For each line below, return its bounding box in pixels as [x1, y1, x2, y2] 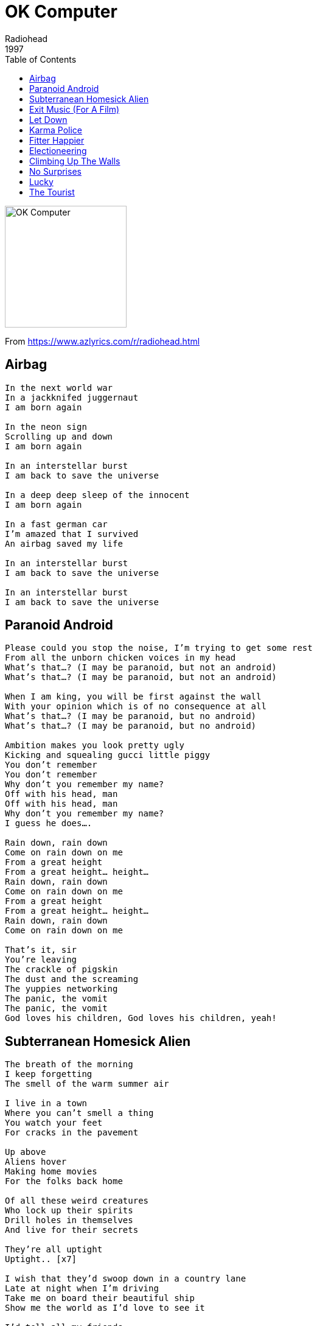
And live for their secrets [5, 1225, 139, 1235]
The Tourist [29, 186, 75, 197]
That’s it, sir [5, 945, 77, 955]
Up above [5, 1147, 46, 1157]
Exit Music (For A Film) [29, 103, 120, 114]
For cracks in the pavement [5, 1128, 139, 1138]
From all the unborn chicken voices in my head [5, 653, 236, 663]
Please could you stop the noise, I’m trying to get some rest [5, 643, 313, 653]
